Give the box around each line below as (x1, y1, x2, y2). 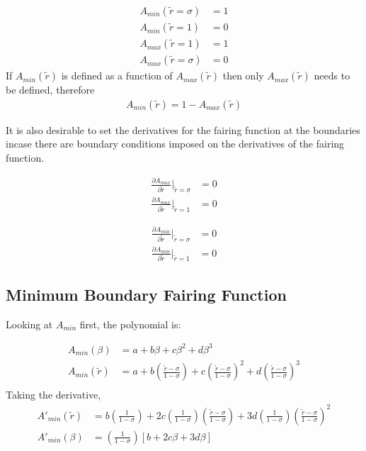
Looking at (6, 316, 53, 331)
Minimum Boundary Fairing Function (6, 283, 287, 305)
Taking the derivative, (6, 387, 101, 402)
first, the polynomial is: (79, 316, 181, 331)
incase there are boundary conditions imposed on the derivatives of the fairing (6, 136, 345, 151)
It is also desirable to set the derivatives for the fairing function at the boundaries (6, 122, 360, 137)
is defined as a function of (61, 68, 173, 83)
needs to (314, 68, 350, 83)
